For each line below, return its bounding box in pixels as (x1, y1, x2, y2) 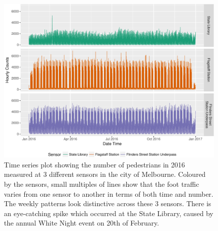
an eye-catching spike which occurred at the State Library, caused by (4, 208, 214, 218)
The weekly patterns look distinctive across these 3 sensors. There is (4, 198, 212, 209)
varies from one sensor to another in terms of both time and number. (4, 188, 214, 199)
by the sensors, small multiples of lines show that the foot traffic (4, 179, 199, 189)
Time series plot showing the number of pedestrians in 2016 (4, 159, 185, 169)
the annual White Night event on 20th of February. (4, 218, 159, 228)
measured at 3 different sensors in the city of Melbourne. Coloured (4, 169, 206, 179)
